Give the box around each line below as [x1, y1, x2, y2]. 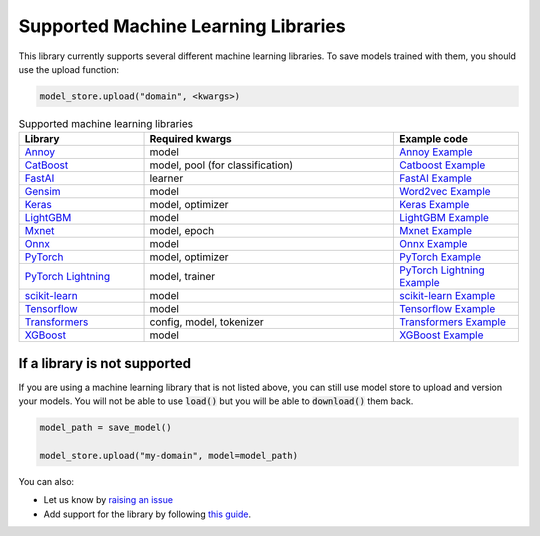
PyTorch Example [398, 250, 482, 264]
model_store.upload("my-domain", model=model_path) [39, 450, 299, 461]
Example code [398, 132, 469, 146]
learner [149, 171, 184, 185]
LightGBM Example [398, 211, 490, 225]
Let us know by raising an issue [43, 494, 174, 506]
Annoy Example [398, 145, 474, 159]
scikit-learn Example [398, 289, 496, 303]
